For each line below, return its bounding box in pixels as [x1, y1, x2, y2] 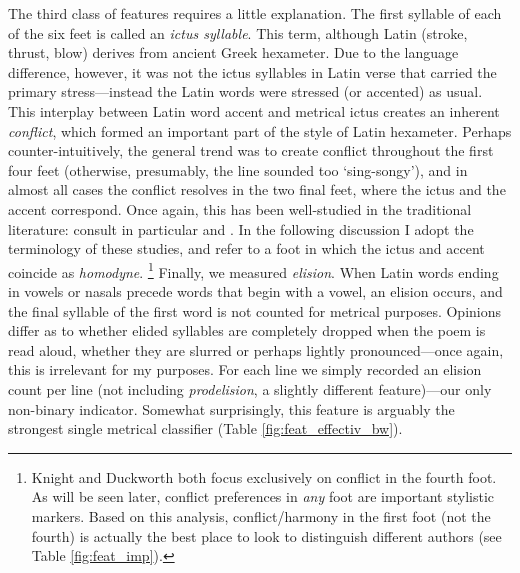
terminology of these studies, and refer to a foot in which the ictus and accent [8, 238, 485, 259]
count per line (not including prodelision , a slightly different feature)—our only [8, 378, 492, 399]
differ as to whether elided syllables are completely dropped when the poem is [8, 320, 486, 341]
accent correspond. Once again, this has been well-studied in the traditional [8, 198, 472, 219]
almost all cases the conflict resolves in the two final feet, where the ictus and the [8, 179, 506, 200]
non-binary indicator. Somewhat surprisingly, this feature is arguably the [8, 398, 455, 419]
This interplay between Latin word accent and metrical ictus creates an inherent [8, 100, 500, 121]
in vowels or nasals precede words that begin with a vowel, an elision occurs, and [8, 280, 503, 301]
